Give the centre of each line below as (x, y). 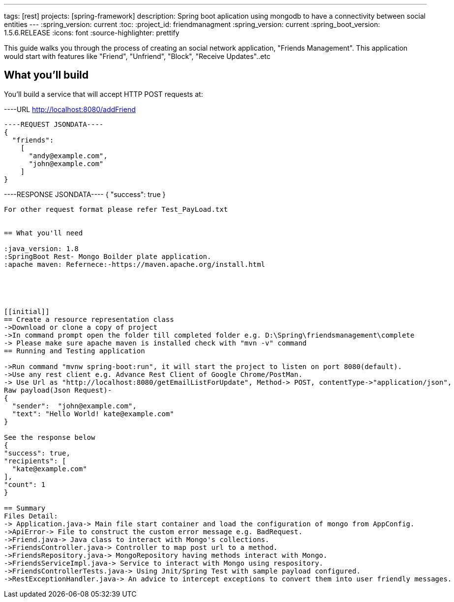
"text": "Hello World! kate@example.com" (93, 414)
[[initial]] (27, 311)
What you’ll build (46, 75)
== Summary (25, 508)
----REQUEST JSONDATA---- (54, 124)
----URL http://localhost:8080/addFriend (70, 109)
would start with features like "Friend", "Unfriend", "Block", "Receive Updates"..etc (137, 56)
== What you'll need (44, 233)
